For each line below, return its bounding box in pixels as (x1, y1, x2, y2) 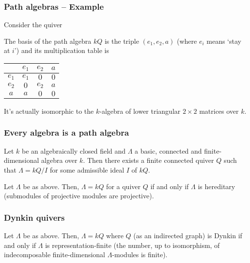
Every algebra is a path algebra (4, 126, 129, 139)
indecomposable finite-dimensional (4, 249, 106, 260)
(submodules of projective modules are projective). (4, 191, 154, 201)
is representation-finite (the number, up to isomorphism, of (45, 240, 220, 250)
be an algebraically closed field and (22, 145, 126, 156)
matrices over (199, 105, 239, 116)
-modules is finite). (112, 249, 168, 260)
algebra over (41, 155, 78, 165)
